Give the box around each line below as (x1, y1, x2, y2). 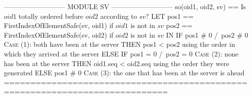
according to (100, 11, 137, 21)
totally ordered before (18, 11, 84, 21)
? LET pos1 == (146, 11, 194, 21)
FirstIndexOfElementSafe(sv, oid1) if (4, 20, 114, 30)
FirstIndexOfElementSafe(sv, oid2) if (4, 29, 114, 40)
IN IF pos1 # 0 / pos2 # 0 (166, 29, 249, 40)
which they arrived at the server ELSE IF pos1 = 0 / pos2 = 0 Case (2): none (4, 48, 239, 58)
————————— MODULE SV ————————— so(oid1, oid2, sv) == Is (4, 1, 246, 11)
